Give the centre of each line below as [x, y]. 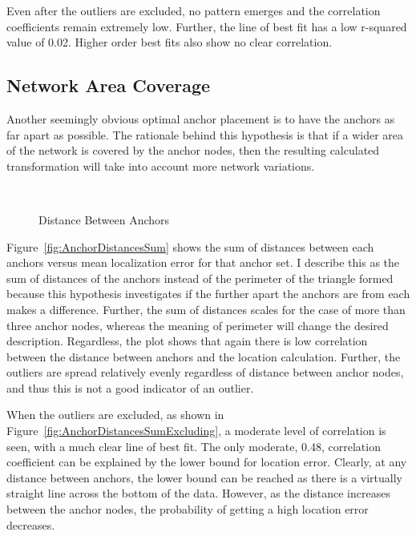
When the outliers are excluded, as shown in [115, 415]
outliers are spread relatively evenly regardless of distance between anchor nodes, [205, 372]
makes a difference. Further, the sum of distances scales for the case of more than [206, 309]
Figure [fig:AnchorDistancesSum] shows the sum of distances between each [190, 246]
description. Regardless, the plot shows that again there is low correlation [187, 341]
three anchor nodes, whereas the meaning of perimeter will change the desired [198, 325]
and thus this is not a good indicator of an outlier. [130, 387]
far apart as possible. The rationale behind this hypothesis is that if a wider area [205, 134]
